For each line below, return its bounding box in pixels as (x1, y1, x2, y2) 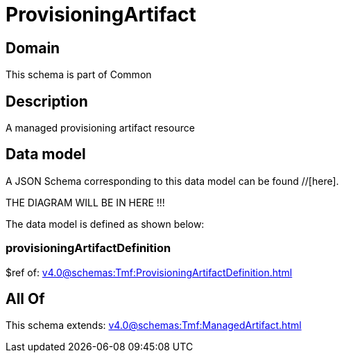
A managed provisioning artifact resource (6, 122, 195, 134)
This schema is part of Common (6, 69, 152, 81)
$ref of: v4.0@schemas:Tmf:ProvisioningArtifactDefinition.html (6, 266, 293, 278)
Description (6, 92, 88, 110)
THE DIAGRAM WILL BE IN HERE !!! (6, 196, 165, 208)
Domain (6, 39, 60, 57)
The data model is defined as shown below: (6, 217, 205, 230)
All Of (6, 290, 45, 308)
